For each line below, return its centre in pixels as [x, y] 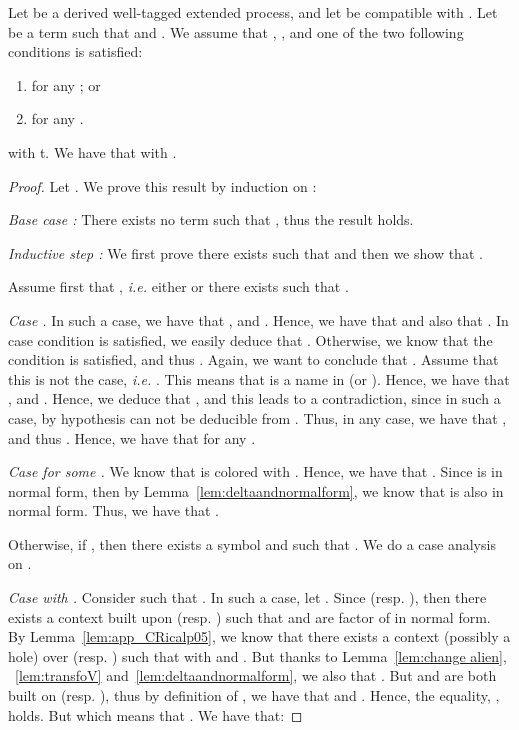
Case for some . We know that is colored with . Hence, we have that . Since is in [255, 471]
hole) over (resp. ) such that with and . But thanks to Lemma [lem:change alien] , [257, 655]
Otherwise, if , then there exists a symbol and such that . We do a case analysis [252, 543]
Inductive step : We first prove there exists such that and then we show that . [245, 252]
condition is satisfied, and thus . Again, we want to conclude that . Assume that [253, 359]
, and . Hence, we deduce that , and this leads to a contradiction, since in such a [254, 398]
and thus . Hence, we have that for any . [132, 437]
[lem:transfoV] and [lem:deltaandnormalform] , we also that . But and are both [256, 675]
